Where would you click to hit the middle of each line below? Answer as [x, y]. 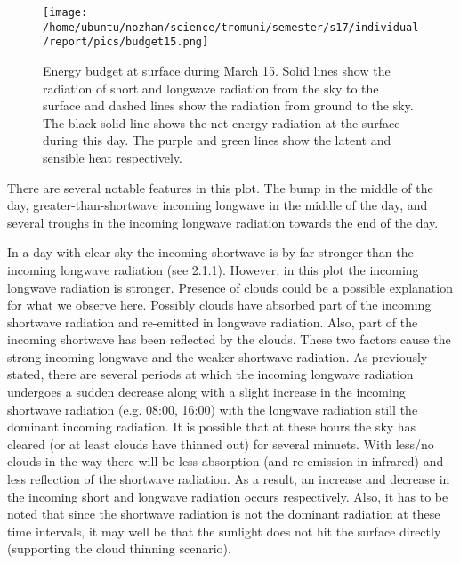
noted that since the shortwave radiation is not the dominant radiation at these [224, 514]
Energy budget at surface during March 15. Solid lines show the [217, 70]
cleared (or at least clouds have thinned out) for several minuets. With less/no [221, 443]
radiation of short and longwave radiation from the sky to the [211, 88]
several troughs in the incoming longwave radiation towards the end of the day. [223, 222]
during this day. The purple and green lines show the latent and [217, 140]
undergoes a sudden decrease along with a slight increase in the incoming [206, 392]
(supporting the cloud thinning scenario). [119, 548]
